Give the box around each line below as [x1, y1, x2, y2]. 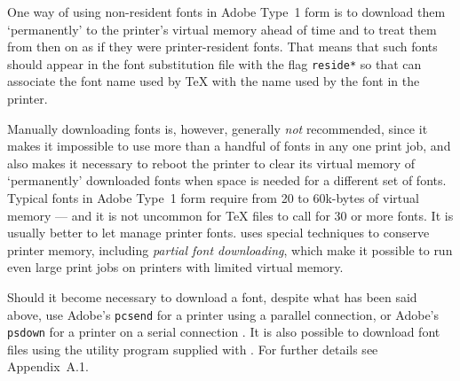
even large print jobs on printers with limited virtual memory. [7, 258, 344, 276]
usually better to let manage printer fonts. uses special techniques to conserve [7, 223, 430, 242]
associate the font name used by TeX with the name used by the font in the [7, 72, 420, 90]
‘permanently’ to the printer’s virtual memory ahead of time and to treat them [7, 19, 437, 38]
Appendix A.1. [7, 357, 89, 376]
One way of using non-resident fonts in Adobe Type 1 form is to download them [7, 3, 446, 20]
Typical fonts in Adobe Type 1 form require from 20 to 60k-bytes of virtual [7, 189, 419, 206]
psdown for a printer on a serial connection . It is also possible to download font [7, 323, 440, 341]
